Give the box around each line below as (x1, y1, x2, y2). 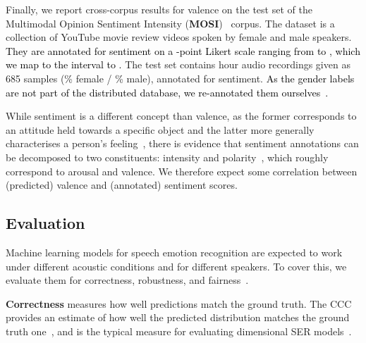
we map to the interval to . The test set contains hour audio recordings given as (6, 57, 350, 72)
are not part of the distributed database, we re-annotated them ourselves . (6, 85, 329, 99)
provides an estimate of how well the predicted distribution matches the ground (6, 310, 350, 325)
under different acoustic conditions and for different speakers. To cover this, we (6, 258, 347, 273)
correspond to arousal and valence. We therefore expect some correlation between (6, 163, 358, 178)
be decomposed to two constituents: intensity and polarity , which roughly (6, 149, 329, 164)
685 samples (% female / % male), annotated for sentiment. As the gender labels (6, 70, 355, 85)
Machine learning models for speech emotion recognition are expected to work (6, 244, 343, 259)
